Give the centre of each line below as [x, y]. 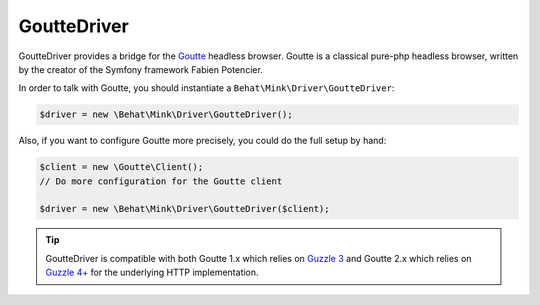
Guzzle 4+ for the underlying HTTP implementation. [152, 272]
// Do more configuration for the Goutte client [161, 181]
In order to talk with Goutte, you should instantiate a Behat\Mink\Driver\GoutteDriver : [206, 88]
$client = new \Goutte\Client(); [121, 167]
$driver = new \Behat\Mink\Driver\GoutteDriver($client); [184, 209]
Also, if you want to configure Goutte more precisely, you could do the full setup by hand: [202, 141]
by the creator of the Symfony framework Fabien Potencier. [141, 69]
